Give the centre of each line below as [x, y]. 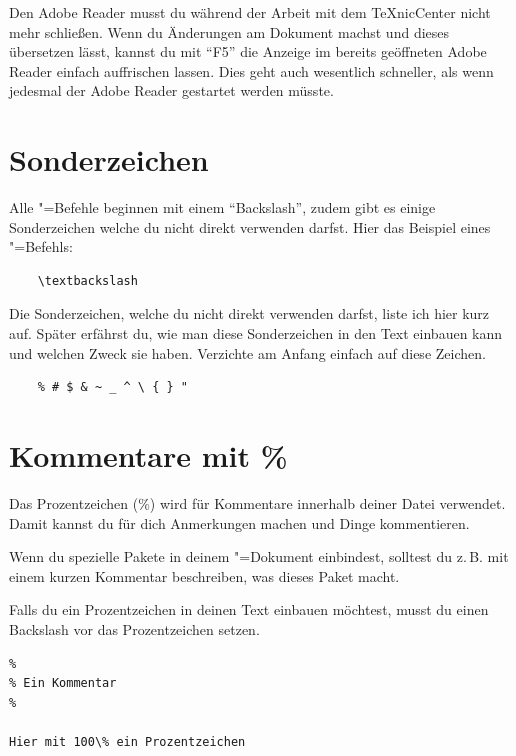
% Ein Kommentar [63, 683]
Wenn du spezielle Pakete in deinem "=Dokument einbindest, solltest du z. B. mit [259, 556]
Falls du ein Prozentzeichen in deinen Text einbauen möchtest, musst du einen [249, 609]
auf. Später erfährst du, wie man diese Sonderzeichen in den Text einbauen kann [256, 333]
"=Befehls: [41, 246]
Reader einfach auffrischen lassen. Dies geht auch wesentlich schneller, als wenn [251, 70]
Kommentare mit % [148, 455]
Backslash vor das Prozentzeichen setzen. [134, 628]
